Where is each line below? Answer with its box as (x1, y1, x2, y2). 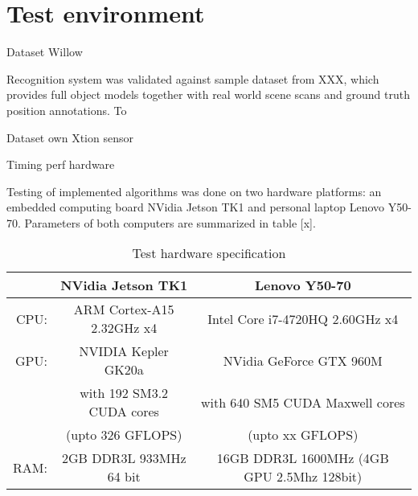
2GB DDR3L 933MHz (61, 449, 186, 468)
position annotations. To (6, 101, 127, 118)
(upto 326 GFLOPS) (66, 425, 182, 445)
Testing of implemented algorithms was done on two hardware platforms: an (6, 182, 382, 199)
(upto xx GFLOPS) (248, 425, 359, 445)
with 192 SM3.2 (80, 383, 169, 403)
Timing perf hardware (6, 156, 115, 173)
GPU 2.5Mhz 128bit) (244, 467, 363, 486)
